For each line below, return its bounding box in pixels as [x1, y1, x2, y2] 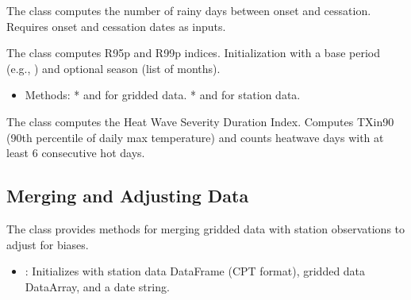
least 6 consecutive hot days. [6, 144, 145, 161]
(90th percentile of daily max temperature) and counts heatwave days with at [6, 129, 384, 145]
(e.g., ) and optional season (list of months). [6, 60, 221, 76]
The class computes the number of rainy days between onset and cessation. [6, 2, 371, 18]
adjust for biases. [6, 236, 89, 252]
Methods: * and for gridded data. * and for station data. [25, 87, 301, 103]
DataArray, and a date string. [25, 278, 170, 294]
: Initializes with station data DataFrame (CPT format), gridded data [25, 263, 366, 279]
